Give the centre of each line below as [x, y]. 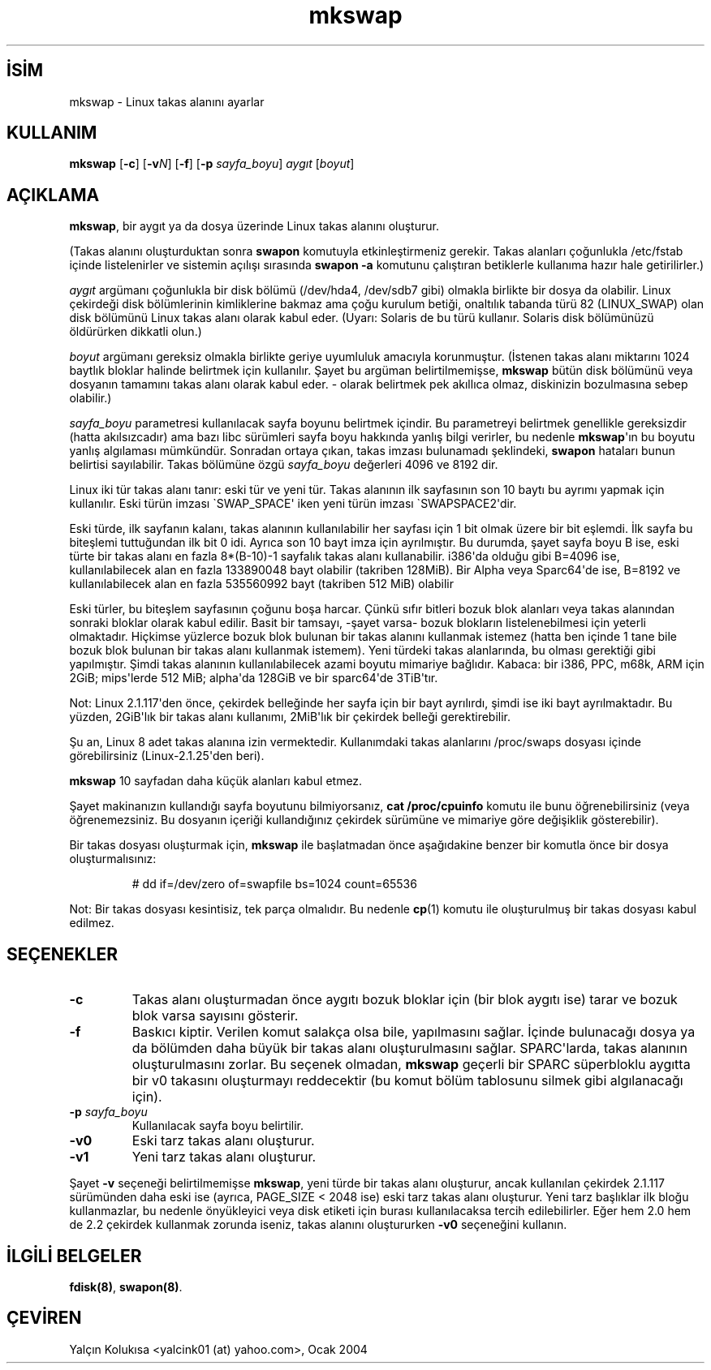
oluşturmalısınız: [113, 859]
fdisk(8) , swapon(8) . [126, 1286]
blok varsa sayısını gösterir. [215, 1016]
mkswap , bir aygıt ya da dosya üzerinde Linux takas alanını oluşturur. [254, 226]
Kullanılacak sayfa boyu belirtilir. [218, 1126]
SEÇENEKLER [62, 954]
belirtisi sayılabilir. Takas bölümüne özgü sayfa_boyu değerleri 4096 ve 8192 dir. [284, 465]
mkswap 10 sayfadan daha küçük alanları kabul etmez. [216, 781]
